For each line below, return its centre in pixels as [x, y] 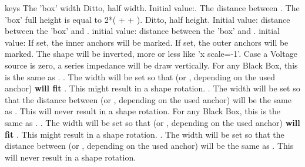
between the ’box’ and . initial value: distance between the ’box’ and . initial [142, 31]
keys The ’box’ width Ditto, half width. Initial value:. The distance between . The [152, 8]
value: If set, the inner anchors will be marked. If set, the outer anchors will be [147, 42]
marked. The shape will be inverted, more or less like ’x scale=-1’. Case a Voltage [151, 54]
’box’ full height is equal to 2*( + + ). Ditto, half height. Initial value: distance [148, 19]
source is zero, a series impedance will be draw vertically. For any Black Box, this [151, 65]
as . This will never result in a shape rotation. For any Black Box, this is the [143, 111]
